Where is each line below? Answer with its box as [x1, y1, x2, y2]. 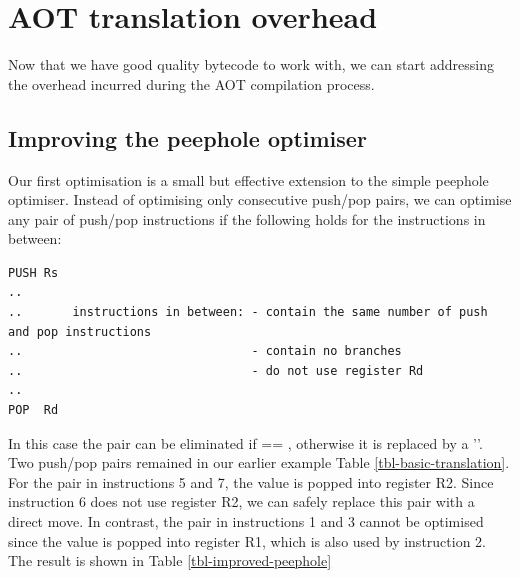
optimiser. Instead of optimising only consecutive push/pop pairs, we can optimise [8, 189, 512, 210]
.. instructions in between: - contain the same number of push [8, 305, 488, 320]
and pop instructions [8, 324, 152, 339]
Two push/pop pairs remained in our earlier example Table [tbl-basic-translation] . [8, 452, 510, 473]
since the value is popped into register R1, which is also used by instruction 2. [8, 530, 487, 551]
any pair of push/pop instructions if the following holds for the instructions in [8, 208, 486, 229]
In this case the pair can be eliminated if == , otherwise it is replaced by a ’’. [8, 432, 483, 453]
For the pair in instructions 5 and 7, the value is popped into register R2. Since [8, 471, 494, 492]
